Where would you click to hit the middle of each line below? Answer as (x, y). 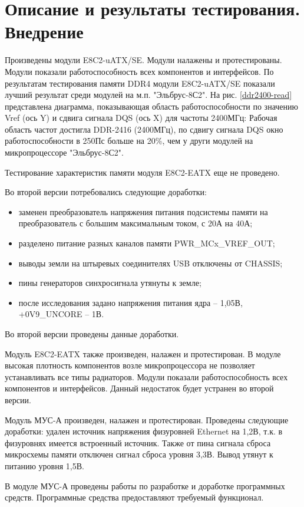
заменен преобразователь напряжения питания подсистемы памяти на (143, 211)
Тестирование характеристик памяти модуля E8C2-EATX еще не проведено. (142, 172)
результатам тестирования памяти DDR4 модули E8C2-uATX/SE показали (140, 83)
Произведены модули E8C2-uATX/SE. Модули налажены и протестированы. (143, 60)
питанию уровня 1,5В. (44, 465)
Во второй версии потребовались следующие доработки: (106, 192)
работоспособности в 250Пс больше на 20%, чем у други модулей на (129, 141)
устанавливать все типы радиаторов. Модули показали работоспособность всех (146, 376)
